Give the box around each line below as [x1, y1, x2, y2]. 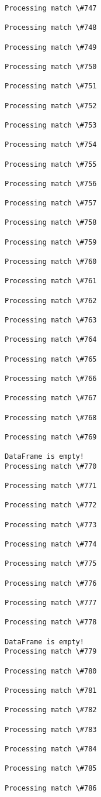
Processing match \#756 [5, 179, 97, 188]
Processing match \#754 [5, 140, 97, 149]
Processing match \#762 [5, 296, 97, 305]
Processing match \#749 [5, 43, 97, 51]
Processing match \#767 [5, 394, 97, 403]
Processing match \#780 [5, 667, 97, 675]
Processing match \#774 [5, 540, 97, 549]
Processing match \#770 [5, 462, 97, 470]
